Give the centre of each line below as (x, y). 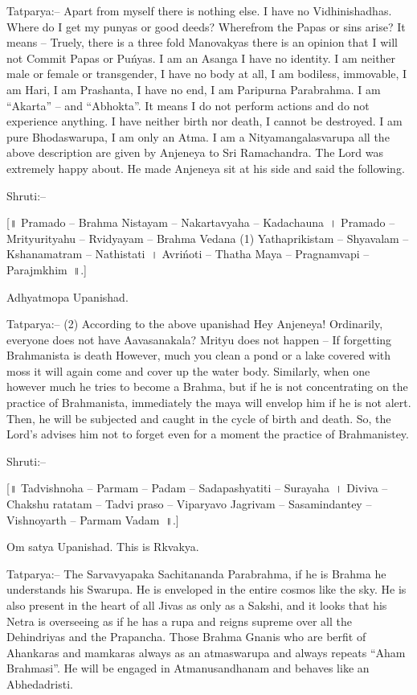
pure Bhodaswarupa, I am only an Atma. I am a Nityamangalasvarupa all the (198, 136)
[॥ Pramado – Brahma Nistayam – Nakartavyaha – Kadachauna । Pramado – (201, 222)
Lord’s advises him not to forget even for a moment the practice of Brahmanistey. (208, 434)
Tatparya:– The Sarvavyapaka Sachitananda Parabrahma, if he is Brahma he (196, 573)
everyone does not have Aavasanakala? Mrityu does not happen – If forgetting (199, 339)
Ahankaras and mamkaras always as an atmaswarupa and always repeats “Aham (206, 652)
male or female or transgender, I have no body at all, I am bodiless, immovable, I (207, 74)
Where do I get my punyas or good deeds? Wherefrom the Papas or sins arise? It (206, 26)
